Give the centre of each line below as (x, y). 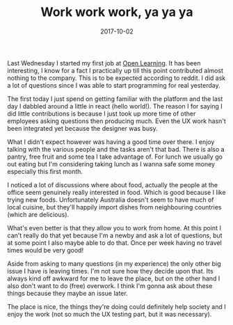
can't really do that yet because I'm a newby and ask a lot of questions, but (115, 235)
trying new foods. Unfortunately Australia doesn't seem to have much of (111, 200)
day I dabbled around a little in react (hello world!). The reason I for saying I (115, 106)
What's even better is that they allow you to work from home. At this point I (114, 228)
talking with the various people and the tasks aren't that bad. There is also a (116, 149)
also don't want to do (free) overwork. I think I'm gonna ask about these (110, 285)
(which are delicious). (38, 214)
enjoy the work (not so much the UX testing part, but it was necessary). (110, 314)
